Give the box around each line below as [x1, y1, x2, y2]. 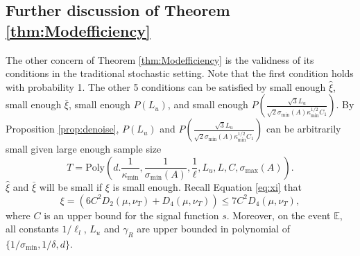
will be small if [39, 179, 103, 194]
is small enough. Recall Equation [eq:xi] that [112, 179, 302, 194]
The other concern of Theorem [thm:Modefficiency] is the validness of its [6, 52, 314, 67]
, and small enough [167, 97, 248, 112]
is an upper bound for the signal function [44, 207, 219, 222]
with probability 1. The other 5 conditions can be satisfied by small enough [6, 79, 326, 94]
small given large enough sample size [6, 142, 162, 156]
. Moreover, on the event [226, 207, 331, 222]
